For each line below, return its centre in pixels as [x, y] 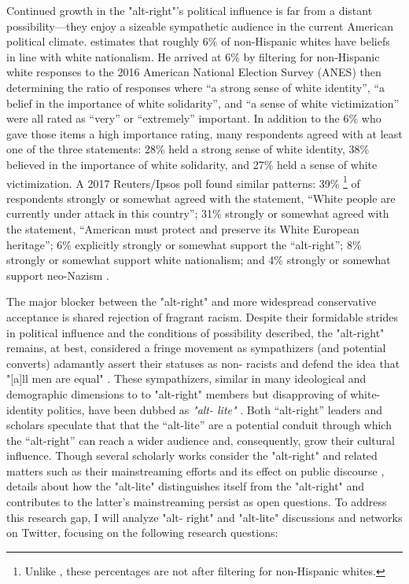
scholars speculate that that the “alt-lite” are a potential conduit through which [199, 425]
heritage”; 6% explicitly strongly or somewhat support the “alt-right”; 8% [184, 244]
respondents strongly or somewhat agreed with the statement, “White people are [201, 198]
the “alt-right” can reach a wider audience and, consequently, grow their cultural [201, 440]
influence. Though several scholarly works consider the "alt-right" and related [192, 455]
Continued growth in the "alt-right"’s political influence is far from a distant [190, 10]
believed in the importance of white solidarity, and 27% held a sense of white [192, 164]
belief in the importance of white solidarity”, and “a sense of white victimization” [203, 103]
